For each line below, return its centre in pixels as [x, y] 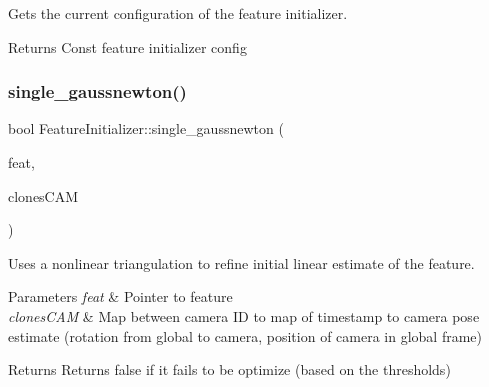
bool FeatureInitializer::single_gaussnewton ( [146, 128]
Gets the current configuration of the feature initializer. [178, 13]
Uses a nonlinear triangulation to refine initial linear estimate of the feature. [241, 262]
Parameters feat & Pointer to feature [120, 296]
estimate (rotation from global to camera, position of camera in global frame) [245, 335]
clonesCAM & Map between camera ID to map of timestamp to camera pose [244, 315]
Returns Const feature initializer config [127, 46]
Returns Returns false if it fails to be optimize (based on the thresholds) [229, 369]
